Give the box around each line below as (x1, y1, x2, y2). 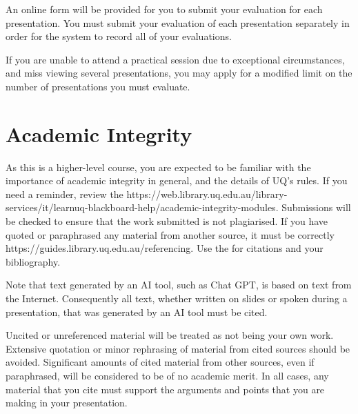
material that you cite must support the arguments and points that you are (6, 382, 325, 396)
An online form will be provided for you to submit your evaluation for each (6, 2, 323, 16)
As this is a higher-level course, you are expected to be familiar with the (6, 159, 311, 174)
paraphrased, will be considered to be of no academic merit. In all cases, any (6, 368, 329, 382)
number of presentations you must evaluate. (6, 79, 190, 93)
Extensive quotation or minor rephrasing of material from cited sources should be (6, 341, 350, 355)
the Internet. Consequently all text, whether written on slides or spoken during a (6, 291, 348, 306)
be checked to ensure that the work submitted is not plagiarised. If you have (6, 214, 328, 228)
